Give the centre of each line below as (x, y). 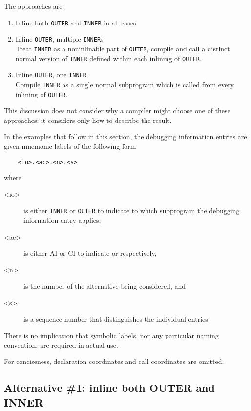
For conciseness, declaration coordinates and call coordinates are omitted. (114, 361)
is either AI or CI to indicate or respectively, (90, 253)
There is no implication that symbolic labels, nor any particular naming (111, 335)
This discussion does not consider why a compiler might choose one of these (117, 110)
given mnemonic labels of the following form (70, 146)
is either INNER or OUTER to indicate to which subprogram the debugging (132, 210)
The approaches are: (34, 6)
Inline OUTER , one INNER (51, 75)
